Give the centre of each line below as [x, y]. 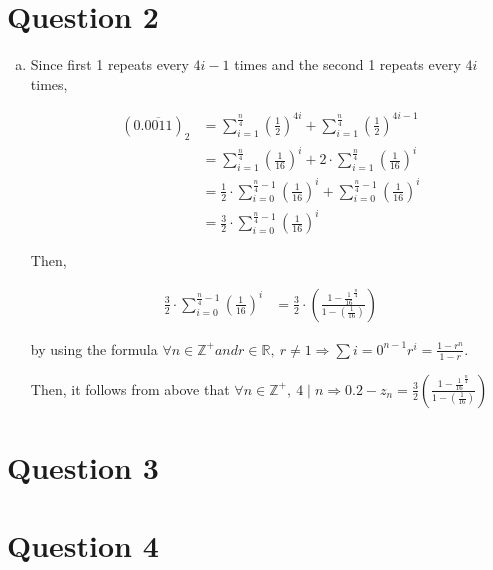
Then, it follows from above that [130, 388]
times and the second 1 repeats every [347, 64]
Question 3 [83, 466]
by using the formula [94, 348]
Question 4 [83, 545]
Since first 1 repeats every [109, 64]
